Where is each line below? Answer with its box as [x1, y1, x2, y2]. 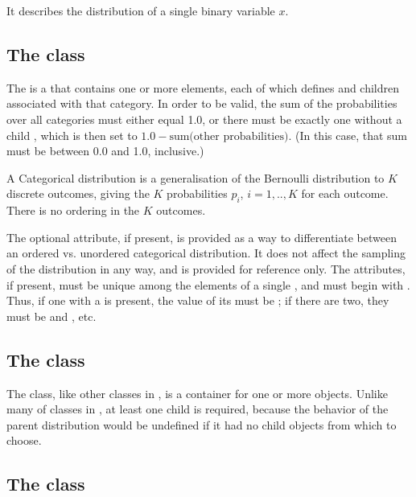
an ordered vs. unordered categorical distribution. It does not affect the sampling [6, 244, 406, 261]
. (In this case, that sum [288, 126, 408, 143]
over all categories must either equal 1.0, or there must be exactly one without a [6, 110, 402, 127]
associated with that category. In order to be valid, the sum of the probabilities [6, 95, 397, 112]
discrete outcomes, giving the [6, 185, 150, 202]
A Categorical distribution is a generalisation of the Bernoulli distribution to [6, 169, 385, 186]
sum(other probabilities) [169, 130, 289, 142]
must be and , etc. [6, 307, 97, 324]
